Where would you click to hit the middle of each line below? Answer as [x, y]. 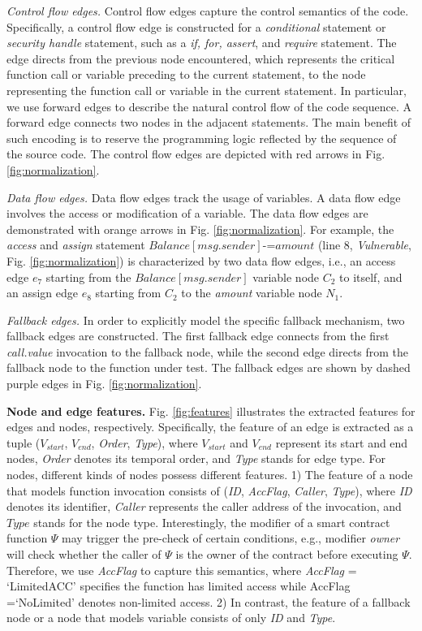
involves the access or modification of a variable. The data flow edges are [187, 213]
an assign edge [43, 293]
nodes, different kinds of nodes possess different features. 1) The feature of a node [210, 475]
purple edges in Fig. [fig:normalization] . [104, 384]
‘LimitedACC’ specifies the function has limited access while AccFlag [179, 586]
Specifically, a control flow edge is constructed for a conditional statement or [196, 26]
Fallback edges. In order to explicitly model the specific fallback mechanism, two [206, 320]
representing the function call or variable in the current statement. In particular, [207, 90]
